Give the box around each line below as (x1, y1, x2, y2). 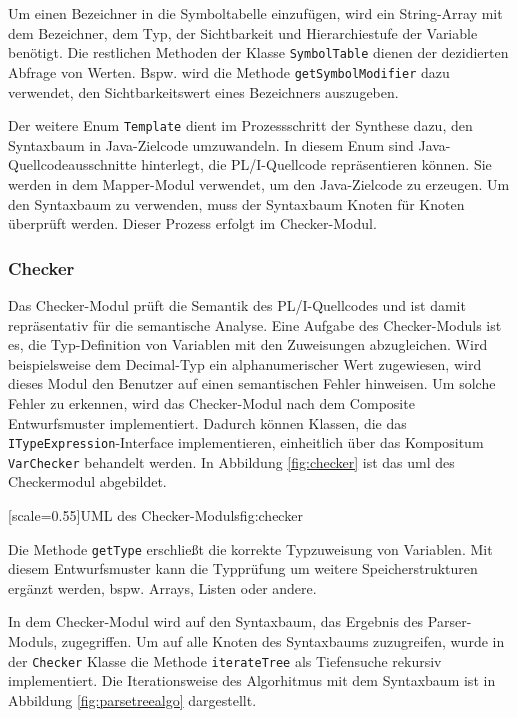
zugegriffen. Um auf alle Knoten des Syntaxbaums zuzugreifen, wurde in (61, 631, 505, 652)
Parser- (427, 611, 472, 632)
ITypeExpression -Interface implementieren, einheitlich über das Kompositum (8, 432, 484, 453)
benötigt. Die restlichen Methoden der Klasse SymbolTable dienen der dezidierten (8, 42, 509, 63)
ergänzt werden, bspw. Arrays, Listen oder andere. (8, 577, 317, 598)
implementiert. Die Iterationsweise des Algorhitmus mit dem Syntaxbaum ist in (8, 670, 496, 691)
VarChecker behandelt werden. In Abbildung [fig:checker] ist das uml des (8, 451, 455, 472)
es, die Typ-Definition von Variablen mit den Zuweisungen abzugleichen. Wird (8, 334, 488, 355)
